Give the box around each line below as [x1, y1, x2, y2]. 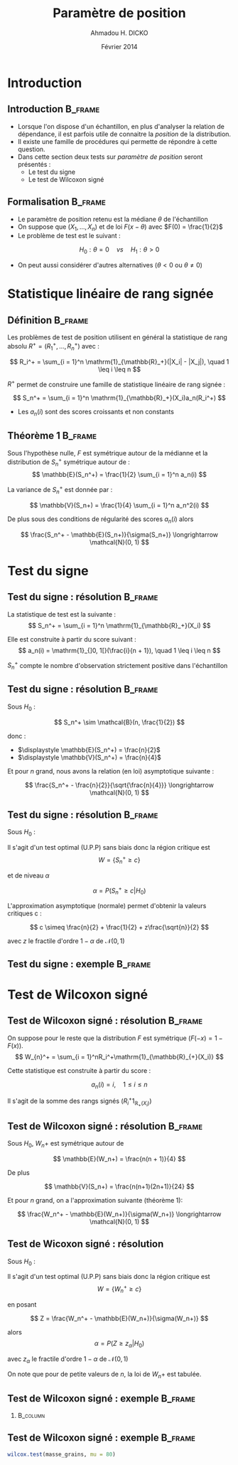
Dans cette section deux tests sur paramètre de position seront [17, 152, 203, 161]
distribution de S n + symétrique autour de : [7, 456, 130, 468]
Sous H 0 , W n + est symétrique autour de [7, 1138, 124, 1149]
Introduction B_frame [7, 103, 100, 115]
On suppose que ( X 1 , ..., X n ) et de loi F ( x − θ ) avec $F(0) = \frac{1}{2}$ [17, 222, 223, 232]
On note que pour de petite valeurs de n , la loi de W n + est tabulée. [7, 1370, 202, 1380]
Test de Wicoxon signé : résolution [7, 1238, 164, 1250]
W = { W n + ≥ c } [97, 1283, 142, 1295]
